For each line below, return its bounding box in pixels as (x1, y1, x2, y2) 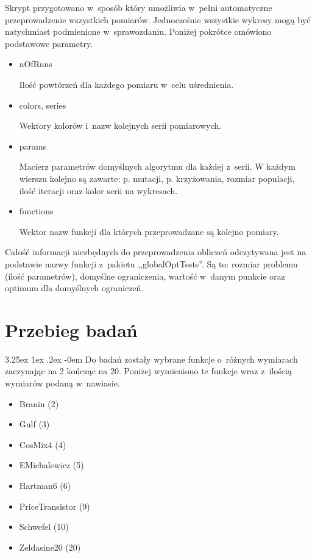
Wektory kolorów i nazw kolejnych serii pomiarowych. (19, 119, 221, 132)
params (19, 139, 47, 152)
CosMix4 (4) (19, 438, 66, 451)
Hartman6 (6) (19, 479, 71, 491)
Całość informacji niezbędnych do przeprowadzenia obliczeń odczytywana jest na (5, 245, 306, 258)
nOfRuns (19, 57, 52, 70)
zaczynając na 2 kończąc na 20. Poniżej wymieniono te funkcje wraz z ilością (5, 364, 292, 377)
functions (19, 205, 54, 217)
